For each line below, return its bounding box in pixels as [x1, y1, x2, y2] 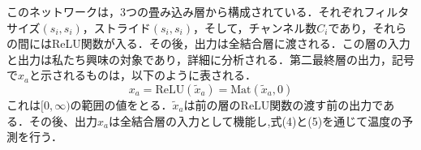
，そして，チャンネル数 [193, 19, 317, 36]
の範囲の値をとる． [70, 96, 173, 113]
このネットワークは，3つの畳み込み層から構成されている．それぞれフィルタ [6, 3, 410, 19]
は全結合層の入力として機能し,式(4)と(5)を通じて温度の [108, 112, 402, 129]
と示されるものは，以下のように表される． [28, 66, 256, 84]
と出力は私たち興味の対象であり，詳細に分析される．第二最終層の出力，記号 [6, 50, 415, 67]
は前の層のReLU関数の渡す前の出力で [183, 96, 384, 113]
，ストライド [82, 19, 151, 36]
